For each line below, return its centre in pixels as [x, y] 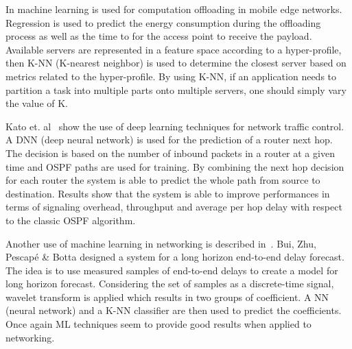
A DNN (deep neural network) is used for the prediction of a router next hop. [169, 140]
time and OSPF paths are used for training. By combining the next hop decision [175, 166]
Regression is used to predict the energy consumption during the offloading [163, 22]
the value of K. [37, 103]
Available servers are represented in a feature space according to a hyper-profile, [174, 49]
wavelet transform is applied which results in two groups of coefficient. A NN [167, 297]
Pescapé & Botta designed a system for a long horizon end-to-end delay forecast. [175, 257]
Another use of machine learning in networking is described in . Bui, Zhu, [161, 243]
